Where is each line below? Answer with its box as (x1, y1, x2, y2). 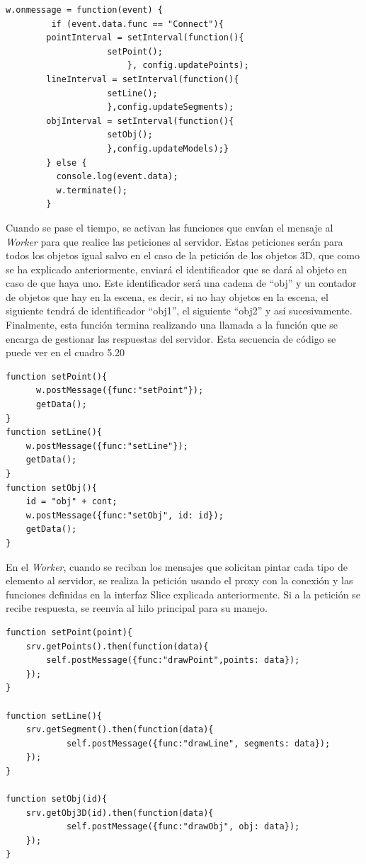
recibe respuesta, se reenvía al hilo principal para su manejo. (6, 601, 268, 615)
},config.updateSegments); (107, 102, 234, 113)
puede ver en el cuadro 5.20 (6, 345, 125, 360)
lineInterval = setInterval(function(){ (46, 74, 239, 84)
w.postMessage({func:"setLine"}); (25, 440, 188, 451)
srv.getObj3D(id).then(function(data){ (25, 807, 214, 818)
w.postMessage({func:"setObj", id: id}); (25, 510, 224, 521)
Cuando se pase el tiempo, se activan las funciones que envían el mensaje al (6, 220, 333, 234)
